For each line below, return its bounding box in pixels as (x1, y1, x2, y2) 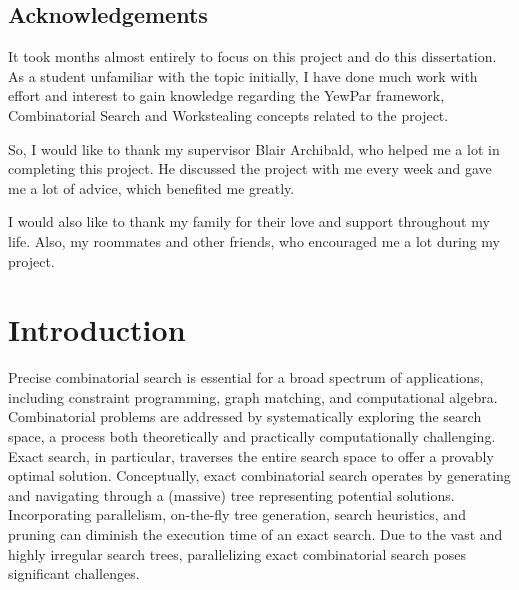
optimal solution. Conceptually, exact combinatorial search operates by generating (8, 465, 511, 486)
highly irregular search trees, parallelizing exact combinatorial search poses (8, 543, 467, 564)
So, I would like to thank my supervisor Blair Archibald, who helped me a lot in (8, 138, 500, 159)
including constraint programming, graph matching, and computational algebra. (8, 386, 498, 407)
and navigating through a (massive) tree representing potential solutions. (8, 484, 455, 505)
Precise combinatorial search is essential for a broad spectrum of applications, (8, 367, 484, 388)
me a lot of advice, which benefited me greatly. (8, 177, 295, 198)
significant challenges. (8, 563, 140, 584)
